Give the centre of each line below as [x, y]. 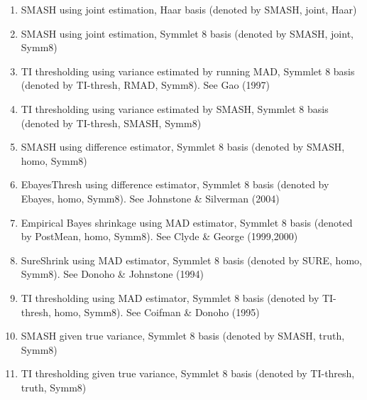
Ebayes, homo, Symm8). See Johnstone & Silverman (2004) [150, 198]
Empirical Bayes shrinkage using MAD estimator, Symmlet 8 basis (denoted [187, 222]
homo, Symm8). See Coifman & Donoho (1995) [157, 312]
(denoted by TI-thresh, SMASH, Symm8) [111, 123]
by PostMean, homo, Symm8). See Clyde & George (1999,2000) [159, 236]
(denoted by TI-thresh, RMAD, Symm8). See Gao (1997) [146, 85]
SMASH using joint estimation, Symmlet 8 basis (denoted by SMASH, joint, [187, 33]
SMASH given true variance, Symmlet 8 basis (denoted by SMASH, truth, [183, 336]
